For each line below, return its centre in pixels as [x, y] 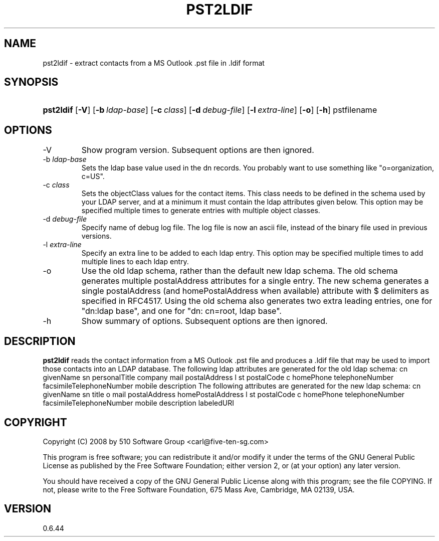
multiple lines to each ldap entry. [135, 262]
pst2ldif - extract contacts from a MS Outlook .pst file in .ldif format [154, 63]
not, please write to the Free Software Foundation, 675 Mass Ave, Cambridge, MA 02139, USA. [199, 489]
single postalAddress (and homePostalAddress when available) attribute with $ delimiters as [255, 291]
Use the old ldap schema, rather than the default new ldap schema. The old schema [240, 271]
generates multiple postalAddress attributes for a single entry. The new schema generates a [255, 281]
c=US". [93, 176]
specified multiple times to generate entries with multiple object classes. [201, 211]
